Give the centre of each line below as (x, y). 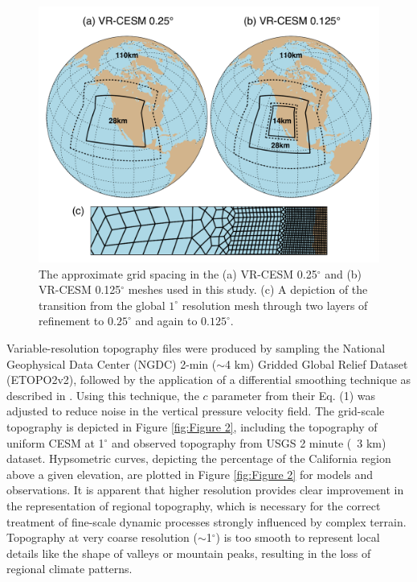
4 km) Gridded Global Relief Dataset (317, 363)
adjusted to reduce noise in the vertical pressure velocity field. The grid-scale (196, 411)
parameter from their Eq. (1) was (294, 395)
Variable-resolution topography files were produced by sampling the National (196, 347)
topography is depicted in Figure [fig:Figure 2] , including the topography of (192, 426)
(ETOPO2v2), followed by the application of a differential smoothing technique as (209, 380)
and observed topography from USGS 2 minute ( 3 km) (249, 442)
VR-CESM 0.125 (80, 289)
